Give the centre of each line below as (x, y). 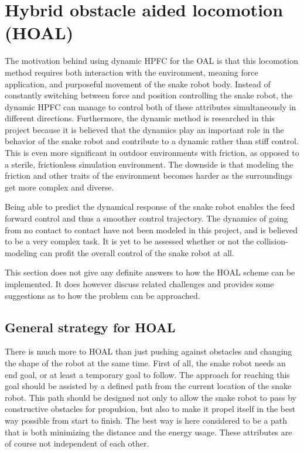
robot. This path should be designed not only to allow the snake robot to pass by (151, 397)
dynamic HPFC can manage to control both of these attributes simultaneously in (151, 106)
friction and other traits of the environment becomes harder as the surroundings (148, 176)
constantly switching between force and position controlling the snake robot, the (149, 95)
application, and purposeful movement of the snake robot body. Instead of (138, 84)
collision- (272, 241)
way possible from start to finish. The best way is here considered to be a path (146, 420)
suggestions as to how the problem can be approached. (103, 295)
